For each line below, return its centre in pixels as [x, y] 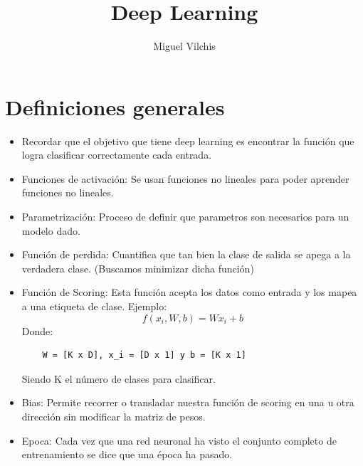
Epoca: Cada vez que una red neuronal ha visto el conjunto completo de [179, 440]
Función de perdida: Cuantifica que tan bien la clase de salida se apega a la [186, 254]
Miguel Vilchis [184, 46]
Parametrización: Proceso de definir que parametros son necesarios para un [185, 217]
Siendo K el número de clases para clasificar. [119, 378]
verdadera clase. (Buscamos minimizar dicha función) [138, 268]
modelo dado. [51, 230]
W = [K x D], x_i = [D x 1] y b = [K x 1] [144, 355]
